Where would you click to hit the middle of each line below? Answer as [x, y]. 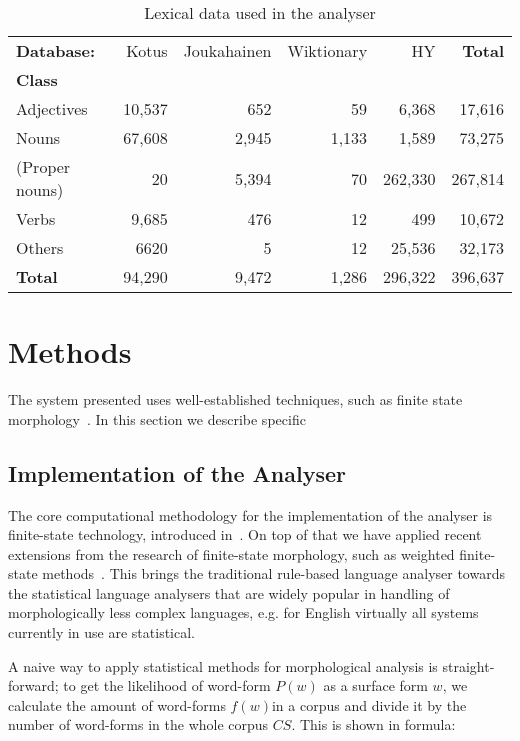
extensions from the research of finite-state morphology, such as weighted [231, 553]
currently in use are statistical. [102, 632]
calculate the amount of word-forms [117, 704]
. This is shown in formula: [373, 724]
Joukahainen [227, 50]
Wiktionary [327, 50]
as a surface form [375, 685]
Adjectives [52, 108]
